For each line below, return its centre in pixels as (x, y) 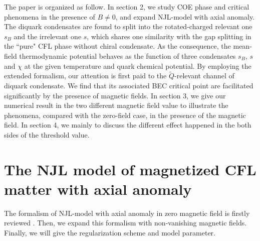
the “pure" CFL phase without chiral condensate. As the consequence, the (117, 46)
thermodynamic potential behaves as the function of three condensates (127, 55)
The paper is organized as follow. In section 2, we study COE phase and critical (127, 7)
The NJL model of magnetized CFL (130, 169)
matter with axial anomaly (98, 189)
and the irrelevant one (48, 36)
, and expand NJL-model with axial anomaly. (185, 16)
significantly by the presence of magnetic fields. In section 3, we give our (115, 95)
